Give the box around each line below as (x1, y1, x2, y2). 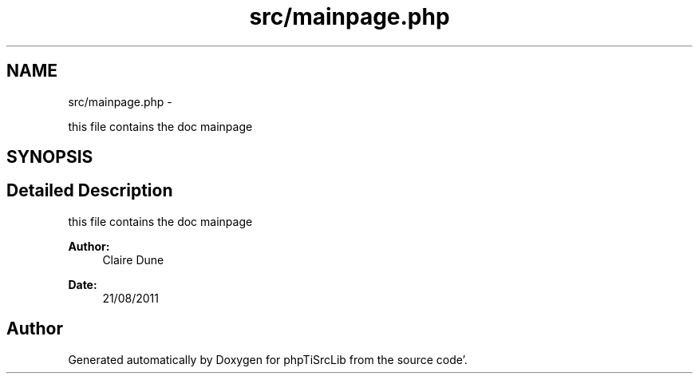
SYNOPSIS (6, 147, 93, 168)
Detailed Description (6, 180, 173, 201)
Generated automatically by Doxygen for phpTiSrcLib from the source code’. (68, 352, 468, 366)
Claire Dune (102, 252, 164, 267)
